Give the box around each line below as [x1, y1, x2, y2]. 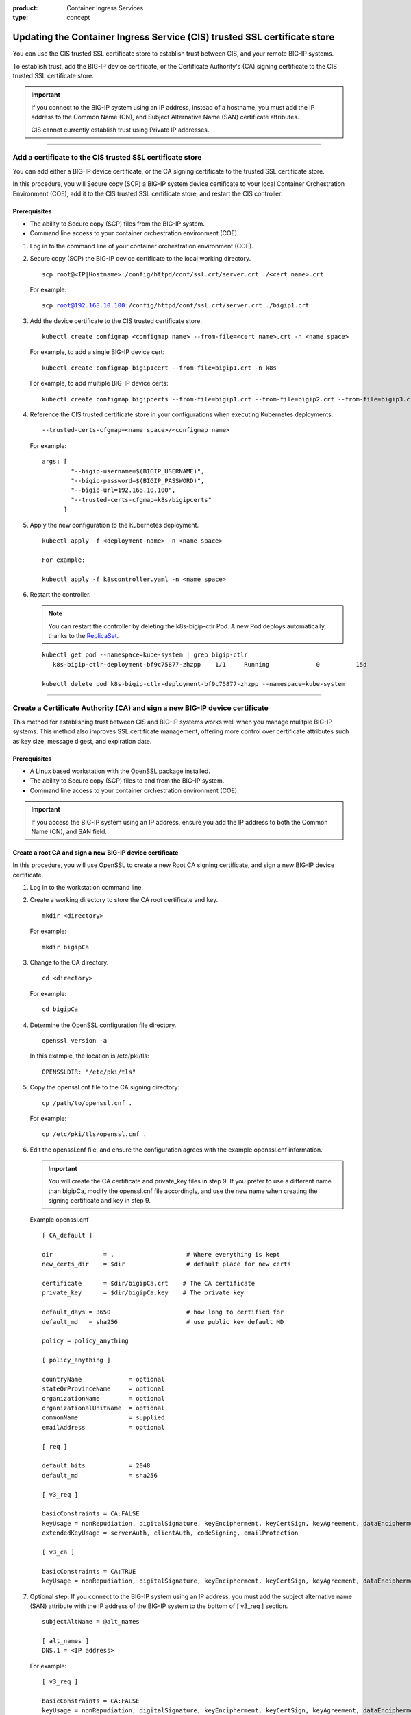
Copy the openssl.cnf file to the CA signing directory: [29, 1083, 180, 1091]
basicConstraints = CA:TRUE [42, 1568, 136, 1575]
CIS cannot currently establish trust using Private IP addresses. [31, 126, 210, 134]
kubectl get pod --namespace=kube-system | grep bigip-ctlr [42, 651, 248, 659]
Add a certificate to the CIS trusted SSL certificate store [12, 153, 202, 163]
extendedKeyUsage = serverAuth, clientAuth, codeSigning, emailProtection [42, 1529, 299, 1537]
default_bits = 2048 [42, 1462, 151, 1469]
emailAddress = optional [42, 1423, 165, 1431]
